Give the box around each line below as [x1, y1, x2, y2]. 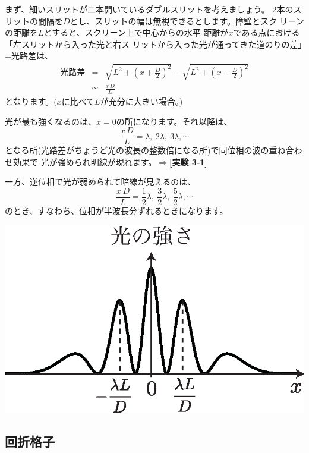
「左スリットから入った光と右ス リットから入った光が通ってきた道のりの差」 [5, 37, 302, 50]
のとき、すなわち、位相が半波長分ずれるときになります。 [5, 205, 228, 217]
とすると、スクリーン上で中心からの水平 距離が [43, 26, 229, 39]
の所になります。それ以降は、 [116, 115, 232, 127]
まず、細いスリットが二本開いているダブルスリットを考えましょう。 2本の [5, 3, 294, 15]
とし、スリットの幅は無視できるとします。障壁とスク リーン [70, 14, 304, 27]
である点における [233, 26, 300, 39]
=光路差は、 [5, 49, 53, 62]
